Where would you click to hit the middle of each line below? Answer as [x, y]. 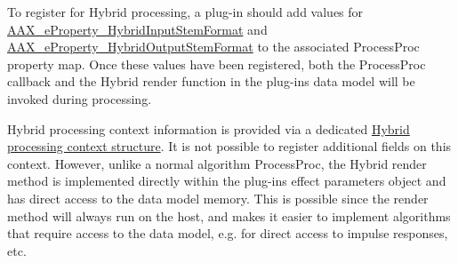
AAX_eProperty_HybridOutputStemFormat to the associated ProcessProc [213, 47]
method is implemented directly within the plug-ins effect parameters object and [227, 181]
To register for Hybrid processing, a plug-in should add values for [185, 12]
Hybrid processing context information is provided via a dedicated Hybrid [209, 128]
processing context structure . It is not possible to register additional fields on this [229, 146]
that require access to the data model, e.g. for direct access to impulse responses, [228, 233]
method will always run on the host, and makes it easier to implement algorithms [229, 215]
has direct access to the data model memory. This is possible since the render [218, 198]
